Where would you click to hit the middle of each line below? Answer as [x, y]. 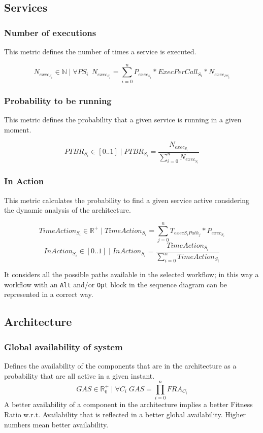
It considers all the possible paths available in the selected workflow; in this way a [131, 274]
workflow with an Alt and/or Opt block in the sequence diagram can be [116, 284]
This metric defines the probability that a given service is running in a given [123, 119]
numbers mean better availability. [56, 424]
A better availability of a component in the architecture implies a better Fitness [128, 404]
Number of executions [50, 32]
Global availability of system [63, 346]
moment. [18, 129]
